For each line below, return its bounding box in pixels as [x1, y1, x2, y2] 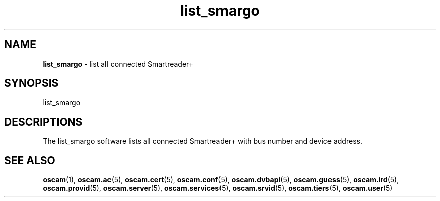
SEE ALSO [4, 154, 55, 167]
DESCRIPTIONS [4, 115, 83, 128]
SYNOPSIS [4, 77, 59, 90]
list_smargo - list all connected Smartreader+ [43, 59, 194, 68]
